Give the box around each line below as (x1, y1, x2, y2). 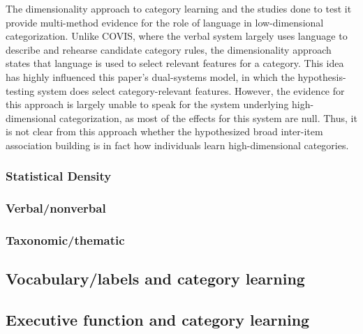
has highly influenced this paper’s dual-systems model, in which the (6, 69, 295, 84)
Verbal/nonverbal (6, 199, 106, 217)
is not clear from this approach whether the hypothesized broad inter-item (6, 124, 323, 139)
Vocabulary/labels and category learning (6, 268, 305, 289)
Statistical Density (6, 167, 112, 185)
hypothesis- (297, 69, 346, 84)
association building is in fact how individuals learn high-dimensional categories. (6, 137, 349, 152)
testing (6, 83, 35, 98)
